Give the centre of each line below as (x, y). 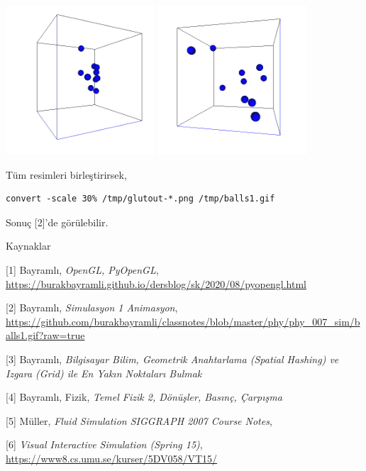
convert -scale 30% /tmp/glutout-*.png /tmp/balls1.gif (140, 199)
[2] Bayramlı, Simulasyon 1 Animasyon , (92, 307)
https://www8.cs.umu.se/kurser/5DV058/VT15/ (112, 458)
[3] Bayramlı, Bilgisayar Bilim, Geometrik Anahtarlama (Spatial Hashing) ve (172, 359)
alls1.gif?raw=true (45, 335)
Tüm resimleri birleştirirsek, (66, 174)
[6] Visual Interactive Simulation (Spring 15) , (104, 444)
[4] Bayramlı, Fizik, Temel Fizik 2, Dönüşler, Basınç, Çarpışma (144, 397)
